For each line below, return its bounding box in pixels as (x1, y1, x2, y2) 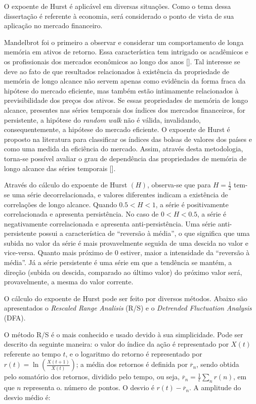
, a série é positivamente (155, 199, 229, 209)
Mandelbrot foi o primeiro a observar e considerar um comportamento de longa (4, 37, 244, 47)
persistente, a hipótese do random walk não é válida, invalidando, (4, 114, 201, 125)
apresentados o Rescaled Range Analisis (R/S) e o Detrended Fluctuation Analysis (4, 303, 252, 313)
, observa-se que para (147, 180, 211, 190)
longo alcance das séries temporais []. (4, 163, 116, 173)
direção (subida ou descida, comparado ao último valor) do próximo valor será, (4, 267, 242, 277)
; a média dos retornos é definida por (76, 359, 188, 369)
